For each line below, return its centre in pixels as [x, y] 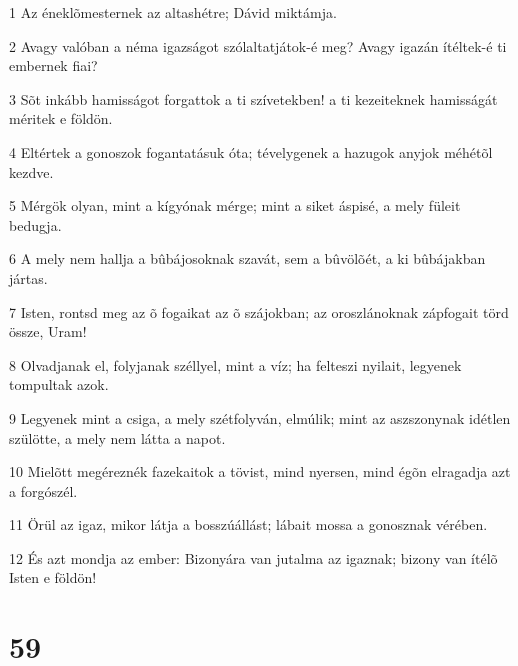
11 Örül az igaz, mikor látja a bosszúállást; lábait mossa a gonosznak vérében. [248, 524]
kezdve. [31, 171]
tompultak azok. [59, 384]
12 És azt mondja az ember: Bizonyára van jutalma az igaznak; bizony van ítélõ [253, 557]
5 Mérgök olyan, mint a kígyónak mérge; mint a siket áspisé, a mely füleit [235, 205]
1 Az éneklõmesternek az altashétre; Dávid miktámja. [173, 12]
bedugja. [35, 224]
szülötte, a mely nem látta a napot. [117, 437]
